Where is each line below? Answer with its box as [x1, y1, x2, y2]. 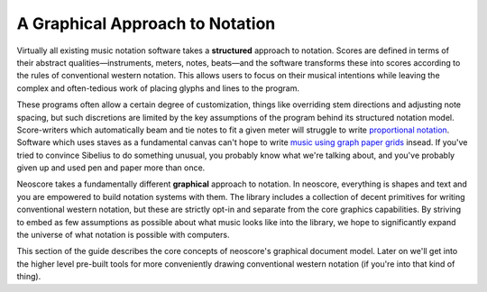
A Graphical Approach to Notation [16, 14, 276, 33]
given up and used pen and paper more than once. [16, 162, 206, 173]
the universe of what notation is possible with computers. [16, 230, 230, 241]
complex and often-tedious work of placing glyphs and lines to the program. [16, 82, 299, 94]
